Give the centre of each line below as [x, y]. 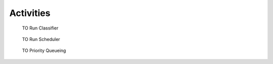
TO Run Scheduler [41, 39]
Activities [30, 13]
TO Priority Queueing [44, 50]
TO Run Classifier [40, 28]
